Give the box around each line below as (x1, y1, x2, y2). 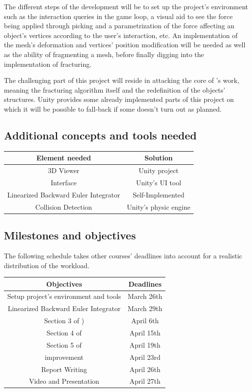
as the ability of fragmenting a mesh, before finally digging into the (4, 49, 204, 59)
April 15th (129, 327, 161, 337)
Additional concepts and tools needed (4, 127, 197, 142)
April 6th (131, 315, 159, 326)
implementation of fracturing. (4, 59, 92, 69)
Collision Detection (35, 201, 92, 212)
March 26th (127, 291, 162, 301)
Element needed (36, 153, 91, 163)
